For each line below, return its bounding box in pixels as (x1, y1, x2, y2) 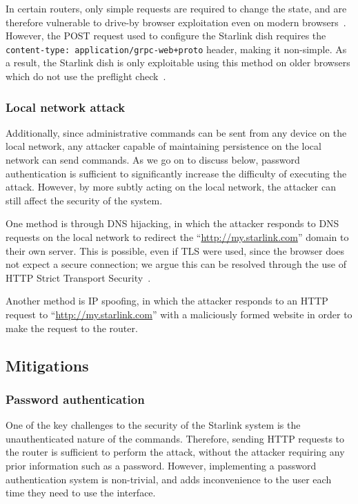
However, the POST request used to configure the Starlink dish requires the (6, 28, 326, 43)
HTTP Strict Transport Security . (6, 270, 151, 284)
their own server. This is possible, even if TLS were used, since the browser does (6, 243, 345, 258)
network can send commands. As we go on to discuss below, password (6, 153, 300, 167)
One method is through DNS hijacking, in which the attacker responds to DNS (6, 216, 339, 231)
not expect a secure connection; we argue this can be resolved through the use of (6, 257, 346, 271)
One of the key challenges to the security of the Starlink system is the (6, 418, 301, 432)
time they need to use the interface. (6, 485, 156, 500)
